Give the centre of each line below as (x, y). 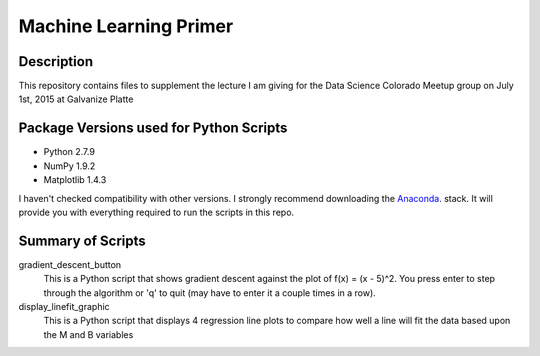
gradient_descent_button (70, 264)
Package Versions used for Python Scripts (153, 128)
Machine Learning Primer (126, 26)
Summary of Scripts (82, 240)
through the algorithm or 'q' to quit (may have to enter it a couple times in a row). (210, 292)
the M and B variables (88, 334)
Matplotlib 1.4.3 (75, 180)
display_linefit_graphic (64, 306)
